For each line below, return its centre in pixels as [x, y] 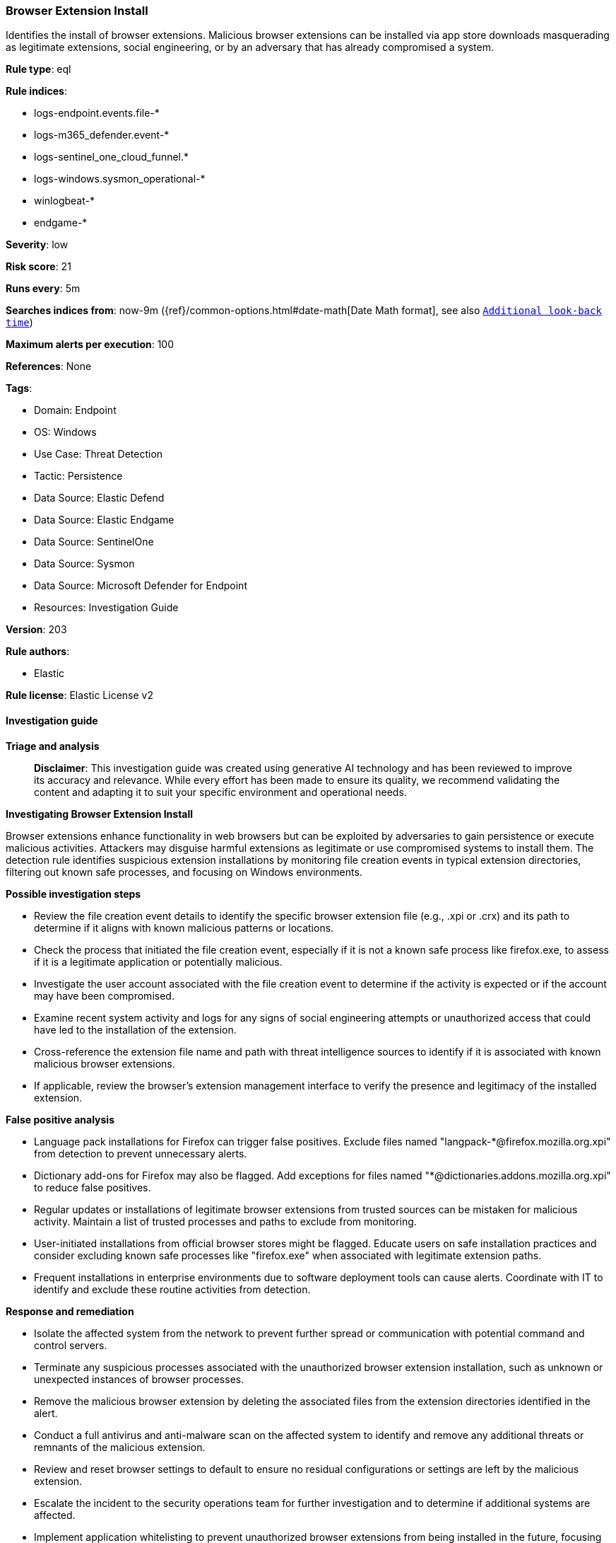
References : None [49, 366]
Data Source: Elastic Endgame [104, 520]
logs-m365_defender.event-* [102, 135]
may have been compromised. [104, 995]
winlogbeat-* [64, 201]
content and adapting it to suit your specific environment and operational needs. [220, 792]
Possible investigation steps [73, 894]
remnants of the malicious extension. [120, 1447]
